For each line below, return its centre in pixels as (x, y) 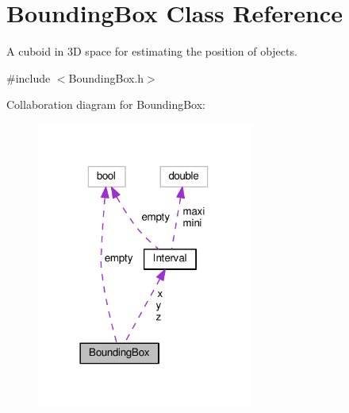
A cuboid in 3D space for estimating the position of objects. (152, 51)
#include (29, 77)
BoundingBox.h (106, 77)
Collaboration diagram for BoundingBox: (106, 104)
